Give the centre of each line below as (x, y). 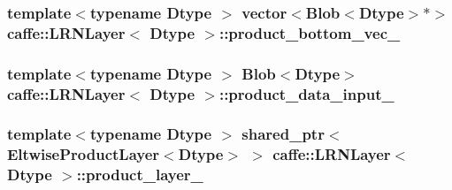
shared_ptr (283, 134)
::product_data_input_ (306, 93)
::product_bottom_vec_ (310, 32)
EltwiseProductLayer (84, 154)
